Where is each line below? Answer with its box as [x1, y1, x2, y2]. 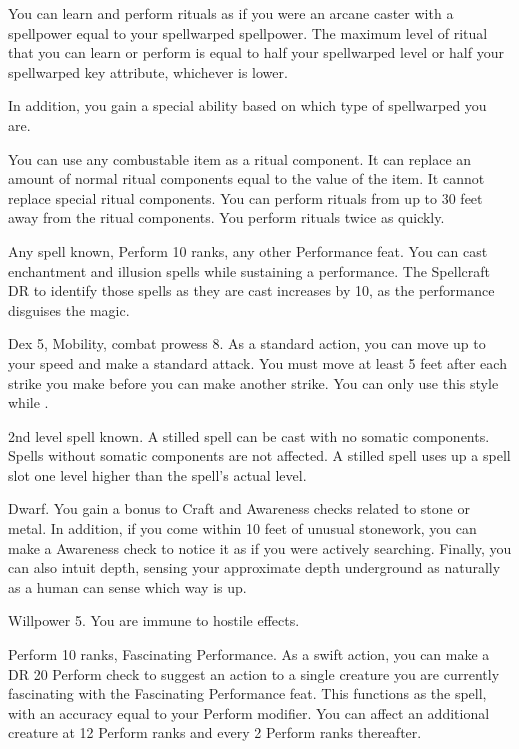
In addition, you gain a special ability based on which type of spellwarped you [8, 95, 487, 116]
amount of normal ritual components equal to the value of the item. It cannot [8, 168, 485, 189]
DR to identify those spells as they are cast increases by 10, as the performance [8, 280, 495, 301]
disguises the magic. [8, 299, 130, 320]
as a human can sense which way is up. [8, 576, 247, 597]
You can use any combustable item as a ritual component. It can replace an [8, 148, 472, 169]
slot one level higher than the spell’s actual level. [8, 464, 307, 485]
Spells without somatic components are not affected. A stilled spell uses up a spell [8, 445, 511, 466]
